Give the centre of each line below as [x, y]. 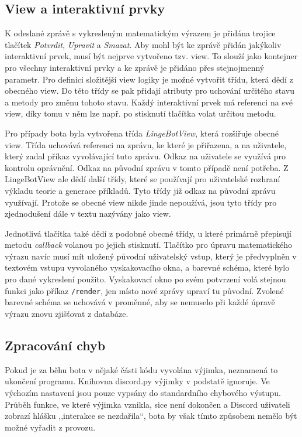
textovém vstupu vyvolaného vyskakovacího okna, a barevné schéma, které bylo [147, 267]
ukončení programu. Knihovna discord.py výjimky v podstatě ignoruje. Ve [137, 381]
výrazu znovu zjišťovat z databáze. [67, 313]
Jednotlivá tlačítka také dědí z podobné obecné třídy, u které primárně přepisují [148, 233]
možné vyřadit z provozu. [50, 427]
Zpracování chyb [55, 345]
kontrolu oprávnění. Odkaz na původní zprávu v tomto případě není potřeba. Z [147, 167]
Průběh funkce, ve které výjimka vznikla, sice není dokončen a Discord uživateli [147, 404]
